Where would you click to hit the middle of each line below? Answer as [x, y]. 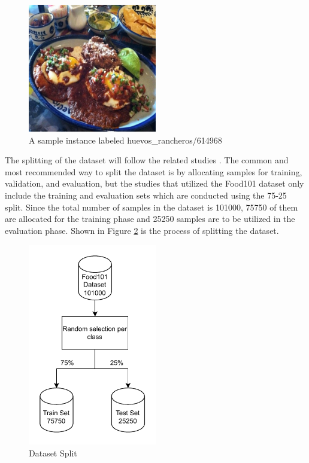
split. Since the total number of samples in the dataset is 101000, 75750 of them [152, 207]
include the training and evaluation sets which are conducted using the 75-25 [146, 195]
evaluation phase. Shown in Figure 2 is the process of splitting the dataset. [142, 230]
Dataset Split [53, 453]
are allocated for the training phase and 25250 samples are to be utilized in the [150, 219]
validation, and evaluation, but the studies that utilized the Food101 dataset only [154, 183]
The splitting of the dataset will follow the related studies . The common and [147, 160]
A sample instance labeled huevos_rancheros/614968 [125, 140]
